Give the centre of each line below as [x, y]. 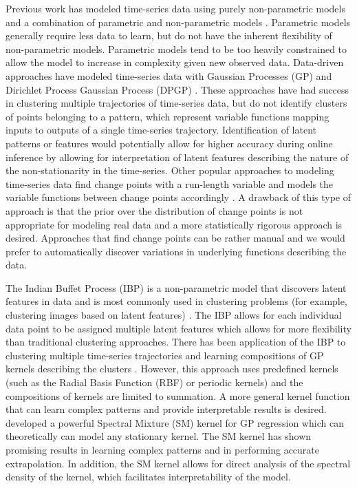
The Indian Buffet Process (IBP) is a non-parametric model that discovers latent [176, 287]
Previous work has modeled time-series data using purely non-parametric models [175, 8]
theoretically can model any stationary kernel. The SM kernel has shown [159, 436]
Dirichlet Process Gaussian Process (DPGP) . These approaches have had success [177, 89]
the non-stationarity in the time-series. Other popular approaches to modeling [170, 170]
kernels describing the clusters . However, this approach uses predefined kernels [172, 369]
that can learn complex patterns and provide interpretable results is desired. [166, 409]
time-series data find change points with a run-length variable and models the [170, 183]
